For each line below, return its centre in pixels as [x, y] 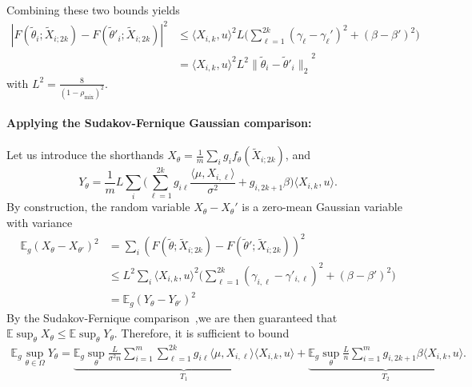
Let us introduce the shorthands [85, 155]
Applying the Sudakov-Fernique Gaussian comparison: [159, 123]
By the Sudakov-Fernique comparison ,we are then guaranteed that [172, 317]
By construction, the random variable [98, 207]
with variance [40, 223]
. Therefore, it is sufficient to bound [202, 333]
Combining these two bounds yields [93, 10]
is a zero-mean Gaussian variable [322, 207]
